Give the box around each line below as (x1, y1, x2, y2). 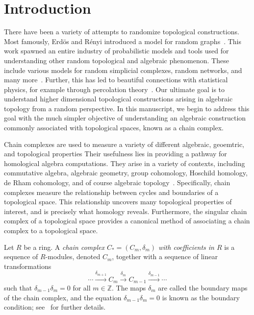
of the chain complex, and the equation (4, 292, 122, 302)
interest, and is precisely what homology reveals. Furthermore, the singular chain (4, 206, 247, 216)
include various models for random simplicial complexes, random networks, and (4, 65, 242, 75)
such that (4, 283, 32, 293)
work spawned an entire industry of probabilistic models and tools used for (4, 46, 229, 56)
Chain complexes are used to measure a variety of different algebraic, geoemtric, (4, 139, 245, 149)
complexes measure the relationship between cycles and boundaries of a (4, 187, 219, 197)
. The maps (112, 283, 146, 293)
